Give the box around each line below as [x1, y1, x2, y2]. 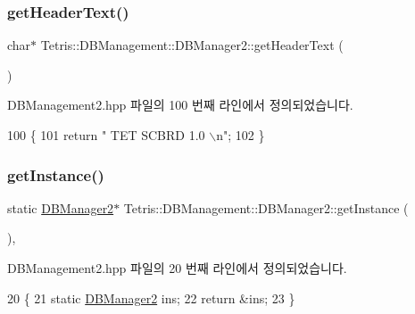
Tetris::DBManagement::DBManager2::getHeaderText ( [40, 36, 344, 54]
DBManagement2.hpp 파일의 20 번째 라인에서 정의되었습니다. [7, 259, 347, 277]
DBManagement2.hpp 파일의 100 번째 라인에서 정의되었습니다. [7, 95, 353, 114]
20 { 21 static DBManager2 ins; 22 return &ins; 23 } [7, 288, 295, 307]
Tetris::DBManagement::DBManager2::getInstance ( [123, 198, 409, 217]
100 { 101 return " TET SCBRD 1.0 [7, 126, 205, 144]
